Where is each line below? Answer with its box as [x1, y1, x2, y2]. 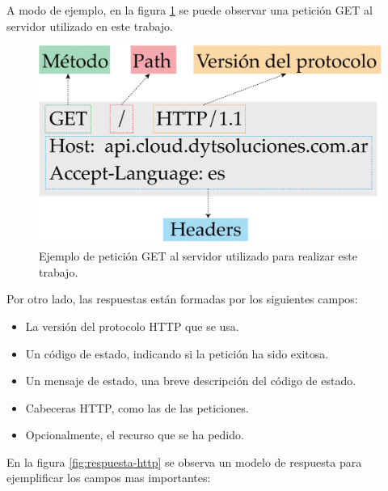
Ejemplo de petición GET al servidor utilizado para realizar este [39, 248, 358, 265]
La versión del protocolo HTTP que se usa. [25, 317, 239, 334]
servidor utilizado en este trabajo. [6, 17, 174, 34]
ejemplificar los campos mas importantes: [6, 469, 211, 486]
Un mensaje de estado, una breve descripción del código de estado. [25, 372, 356, 389]
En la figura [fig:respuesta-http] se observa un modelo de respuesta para [6, 453, 362, 470]
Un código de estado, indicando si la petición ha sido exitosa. [25, 345, 329, 362]
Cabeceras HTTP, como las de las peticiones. [25, 399, 249, 416]
